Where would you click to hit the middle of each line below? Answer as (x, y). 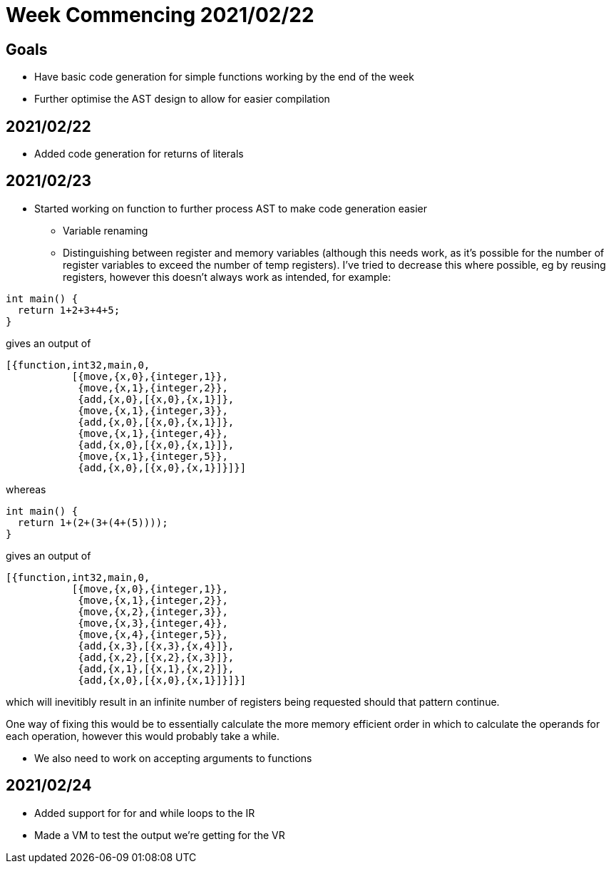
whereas (26, 489)
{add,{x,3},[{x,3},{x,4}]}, (156, 646)
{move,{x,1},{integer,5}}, (153, 456)
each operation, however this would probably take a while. (143, 736)
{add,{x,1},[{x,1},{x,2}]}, (156, 668)
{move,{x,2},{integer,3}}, (153, 611)
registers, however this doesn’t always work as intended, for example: (227, 277)
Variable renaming (106, 230)
